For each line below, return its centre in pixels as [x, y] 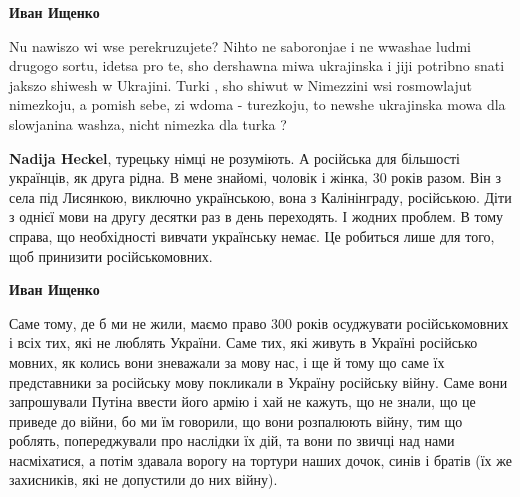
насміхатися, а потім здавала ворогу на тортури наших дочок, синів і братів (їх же [260, 459]
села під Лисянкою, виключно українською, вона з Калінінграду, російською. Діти [260, 196]
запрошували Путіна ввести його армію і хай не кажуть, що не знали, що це [242, 401]
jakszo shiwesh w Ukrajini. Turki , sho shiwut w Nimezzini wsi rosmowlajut [241, 84]
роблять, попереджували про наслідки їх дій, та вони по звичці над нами [232, 440]
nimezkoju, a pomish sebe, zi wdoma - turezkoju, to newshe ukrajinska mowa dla [257, 104]
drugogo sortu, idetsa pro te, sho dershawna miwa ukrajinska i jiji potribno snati [257, 65]
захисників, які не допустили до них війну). [143, 479]
